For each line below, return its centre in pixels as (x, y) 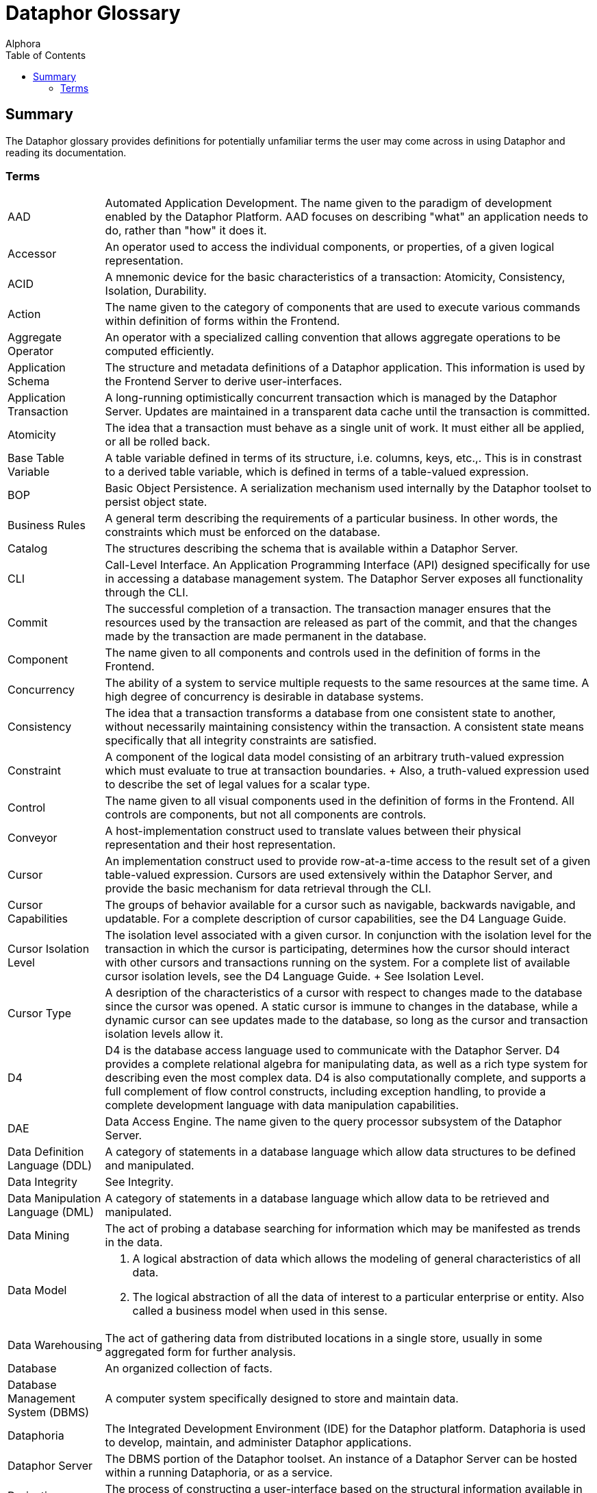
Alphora (23, 43)
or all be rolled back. (157, 442)
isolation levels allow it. (164, 1034)
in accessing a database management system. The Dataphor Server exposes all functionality (344, 579)
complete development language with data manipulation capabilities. (282, 1105)
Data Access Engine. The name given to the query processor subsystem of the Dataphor (333, 1122)
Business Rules (47, 525)
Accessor (32, 254)
